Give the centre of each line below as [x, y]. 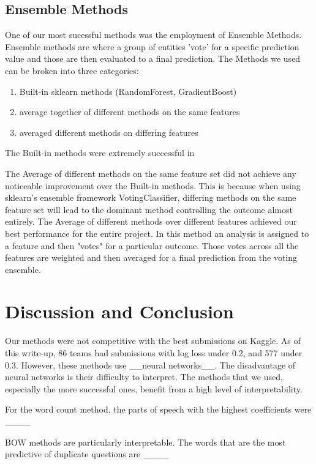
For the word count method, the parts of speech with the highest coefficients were [158, 409]
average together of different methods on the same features [130, 112]
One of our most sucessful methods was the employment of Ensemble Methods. [153, 35]
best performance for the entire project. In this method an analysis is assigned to [157, 233]
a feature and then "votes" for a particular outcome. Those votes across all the [152, 245]
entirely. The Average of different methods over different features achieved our [151, 221]
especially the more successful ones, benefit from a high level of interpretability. [154, 388]
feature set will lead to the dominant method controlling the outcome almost [149, 209]
